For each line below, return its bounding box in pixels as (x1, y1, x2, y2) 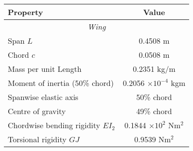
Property (8, 6, 43, 17)
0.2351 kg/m (133, 63, 175, 74)
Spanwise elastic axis (8, 91, 79, 102)
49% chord (136, 105, 172, 117)
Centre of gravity (8, 105, 66, 117)
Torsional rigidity (8, 134, 67, 145)
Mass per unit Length (8, 63, 82, 74)
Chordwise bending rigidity (8, 119, 101, 131)
